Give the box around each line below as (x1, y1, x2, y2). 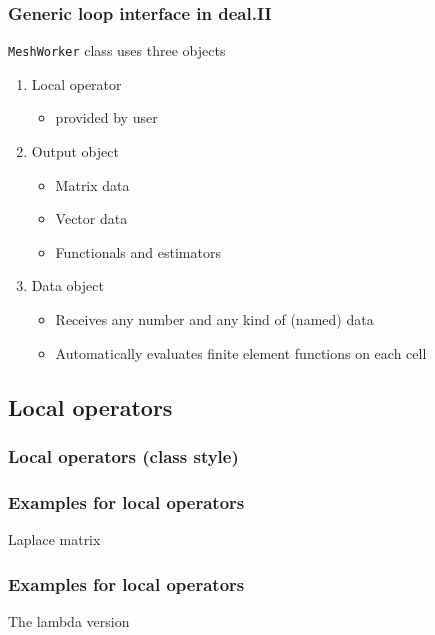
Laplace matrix (8, 529, 101, 550)
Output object (31, 141, 119, 162)
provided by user (55, 107, 158, 128)
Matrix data (55, 174, 130, 195)
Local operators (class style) (8, 443, 239, 468)
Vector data (55, 208, 128, 229)
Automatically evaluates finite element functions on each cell (55, 342, 427, 363)
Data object (31, 275, 104, 296)
